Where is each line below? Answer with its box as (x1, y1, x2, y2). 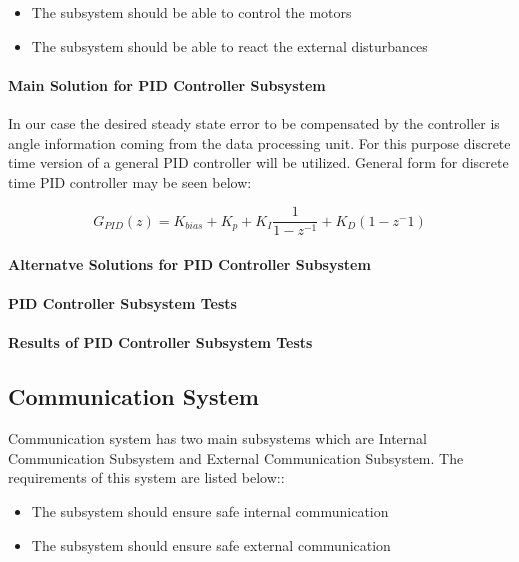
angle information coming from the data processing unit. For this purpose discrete (8, 132, 511, 153)
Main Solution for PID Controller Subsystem (8, 74, 326, 95)
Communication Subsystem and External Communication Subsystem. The (8, 447, 464, 468)
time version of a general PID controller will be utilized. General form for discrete (8, 152, 509, 173)
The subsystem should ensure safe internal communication (31, 500, 389, 521)
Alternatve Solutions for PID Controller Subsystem (8, 254, 371, 275)
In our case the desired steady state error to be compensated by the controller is (8, 112, 500, 133)
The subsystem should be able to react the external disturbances (31, 35, 428, 56)
